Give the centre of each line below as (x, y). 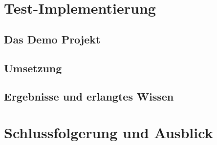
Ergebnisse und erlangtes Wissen (89, 96)
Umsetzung (33, 68)
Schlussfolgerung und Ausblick (108, 132)
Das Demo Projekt (52, 39)
